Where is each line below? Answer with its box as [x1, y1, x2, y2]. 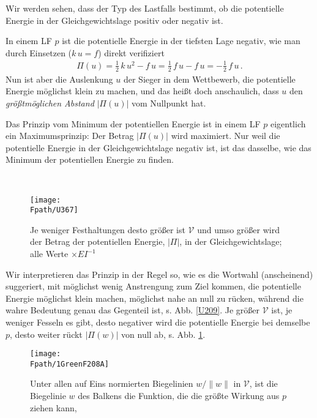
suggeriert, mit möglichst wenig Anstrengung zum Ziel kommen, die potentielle [6, 280, 301, 293]
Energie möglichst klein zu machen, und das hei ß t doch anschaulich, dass [6, 84, 279, 97]
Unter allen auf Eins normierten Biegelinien [30, 377, 193, 390]
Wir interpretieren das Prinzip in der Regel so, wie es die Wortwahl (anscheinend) [6, 267, 313, 280]
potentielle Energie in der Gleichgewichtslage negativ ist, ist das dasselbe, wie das [6, 141, 311, 154]
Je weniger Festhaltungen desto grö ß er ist [30, 223, 185, 236]
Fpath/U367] [30, 206, 78, 215]
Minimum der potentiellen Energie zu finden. [6, 153, 174, 166]
